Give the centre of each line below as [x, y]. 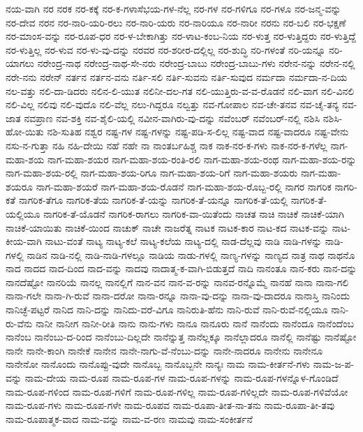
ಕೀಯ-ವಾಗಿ [24, 241]
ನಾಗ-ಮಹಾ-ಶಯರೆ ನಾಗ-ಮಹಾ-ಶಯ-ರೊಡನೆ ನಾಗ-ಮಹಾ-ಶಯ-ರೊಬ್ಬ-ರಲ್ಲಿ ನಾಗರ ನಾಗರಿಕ [184, 186]
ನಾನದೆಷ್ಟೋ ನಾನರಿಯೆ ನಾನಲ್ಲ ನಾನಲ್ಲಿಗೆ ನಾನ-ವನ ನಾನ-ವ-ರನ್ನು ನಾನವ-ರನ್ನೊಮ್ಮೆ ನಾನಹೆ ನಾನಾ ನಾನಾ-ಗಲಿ [177, 282]
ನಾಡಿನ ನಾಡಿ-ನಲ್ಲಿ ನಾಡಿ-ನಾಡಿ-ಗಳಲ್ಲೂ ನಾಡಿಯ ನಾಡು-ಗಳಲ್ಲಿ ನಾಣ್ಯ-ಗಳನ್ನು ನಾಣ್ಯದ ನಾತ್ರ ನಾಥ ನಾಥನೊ [191, 254]
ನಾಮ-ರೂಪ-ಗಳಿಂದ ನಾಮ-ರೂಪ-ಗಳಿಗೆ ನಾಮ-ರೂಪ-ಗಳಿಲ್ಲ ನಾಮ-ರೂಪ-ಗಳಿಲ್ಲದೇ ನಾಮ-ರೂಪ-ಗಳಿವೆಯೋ [177, 391]
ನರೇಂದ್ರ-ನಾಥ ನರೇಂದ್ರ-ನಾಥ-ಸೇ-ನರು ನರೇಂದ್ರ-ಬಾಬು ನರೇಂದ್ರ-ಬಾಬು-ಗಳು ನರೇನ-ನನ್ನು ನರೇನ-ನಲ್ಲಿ [196, 63]
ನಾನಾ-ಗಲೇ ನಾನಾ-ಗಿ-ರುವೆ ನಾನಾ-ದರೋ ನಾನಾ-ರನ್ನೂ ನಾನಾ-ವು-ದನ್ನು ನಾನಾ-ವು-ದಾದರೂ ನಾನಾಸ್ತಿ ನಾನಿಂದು [178, 296]
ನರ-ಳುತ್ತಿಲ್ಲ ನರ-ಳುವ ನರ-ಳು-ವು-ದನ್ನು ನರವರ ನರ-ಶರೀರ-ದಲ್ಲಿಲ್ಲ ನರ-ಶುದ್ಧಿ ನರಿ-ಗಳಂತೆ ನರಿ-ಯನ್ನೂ [166, 49]
